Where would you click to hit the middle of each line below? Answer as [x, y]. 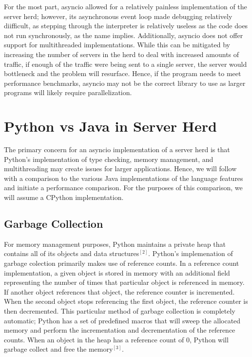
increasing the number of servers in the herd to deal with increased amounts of [122, 54]
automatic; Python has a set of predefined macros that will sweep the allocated [122, 320]
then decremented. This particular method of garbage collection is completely [120, 310]
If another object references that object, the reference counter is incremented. [119, 291]
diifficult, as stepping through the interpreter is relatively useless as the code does [126, 26]
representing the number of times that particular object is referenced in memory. [124, 282]
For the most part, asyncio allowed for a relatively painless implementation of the [126, 6]
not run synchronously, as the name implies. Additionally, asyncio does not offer [124, 35]
